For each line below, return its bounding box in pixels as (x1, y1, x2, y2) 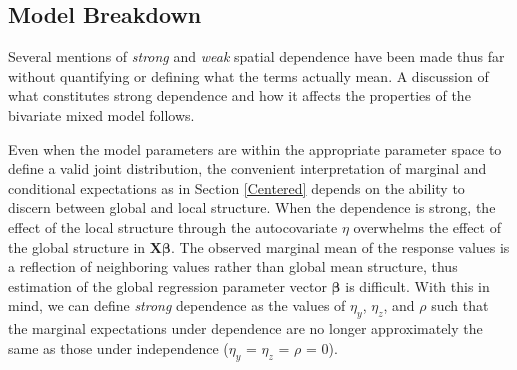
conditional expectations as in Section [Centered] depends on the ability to (8, 177, 465, 198)
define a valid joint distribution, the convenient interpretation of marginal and (8, 158, 487, 179)
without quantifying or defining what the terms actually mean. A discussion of (8, 65, 489, 86)
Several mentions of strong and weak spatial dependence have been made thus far (8, 46, 505, 67)
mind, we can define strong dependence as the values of (8, 295, 346, 316)
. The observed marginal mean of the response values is (170, 236, 510, 257)
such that (431, 295, 489, 316)
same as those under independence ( (8, 337, 229, 358)
